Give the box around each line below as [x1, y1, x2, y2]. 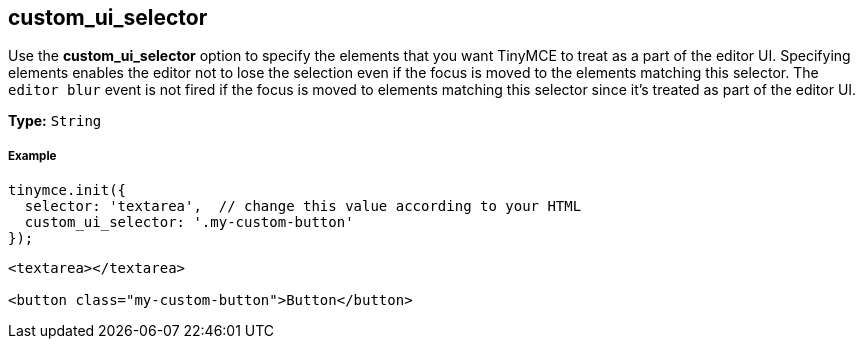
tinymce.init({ [8, 182, 127, 199]
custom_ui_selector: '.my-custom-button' [24, 214, 354, 231]
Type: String [8, 112, 102, 130]
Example [8, 148, 57, 163]
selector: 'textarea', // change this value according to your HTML [24, 198, 582, 215]
